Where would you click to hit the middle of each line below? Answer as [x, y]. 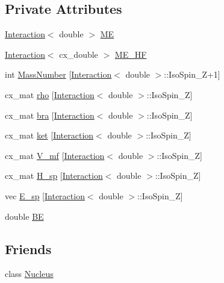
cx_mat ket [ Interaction [49, 135]
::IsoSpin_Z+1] [192, 74]
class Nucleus [29, 274]
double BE [24, 216]
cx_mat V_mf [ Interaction [55, 155]
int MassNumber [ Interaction [58, 74]
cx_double [79, 54]
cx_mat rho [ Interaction [50, 94]
